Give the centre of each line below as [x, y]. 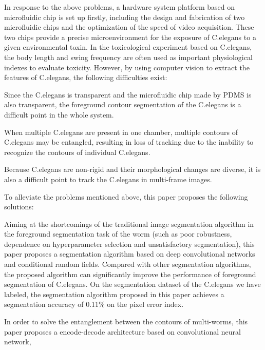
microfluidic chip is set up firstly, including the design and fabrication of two [125, 17]
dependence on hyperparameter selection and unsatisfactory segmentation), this [129, 244]
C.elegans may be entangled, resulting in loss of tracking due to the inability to [129, 142]
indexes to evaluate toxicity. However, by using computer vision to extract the [127, 67]
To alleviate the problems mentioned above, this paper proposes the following [126, 196]
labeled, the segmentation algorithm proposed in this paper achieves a [114, 294]
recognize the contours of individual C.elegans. [77, 152]
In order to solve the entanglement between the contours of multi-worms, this [126, 322]
